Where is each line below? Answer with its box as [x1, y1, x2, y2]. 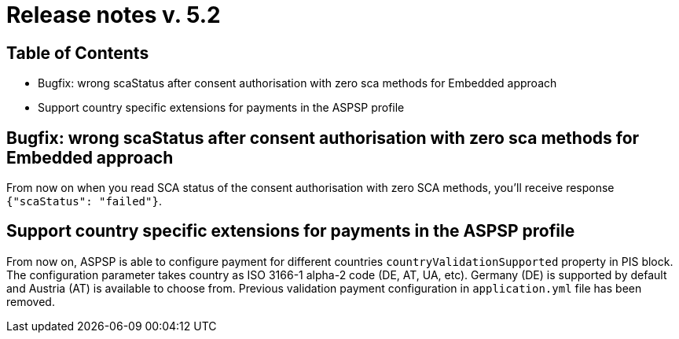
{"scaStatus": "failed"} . [6, 194, 162, 208]
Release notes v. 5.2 [6, 2, 221, 28]
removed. [6, 294, 55, 308]
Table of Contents [6, 42, 149, 63]
